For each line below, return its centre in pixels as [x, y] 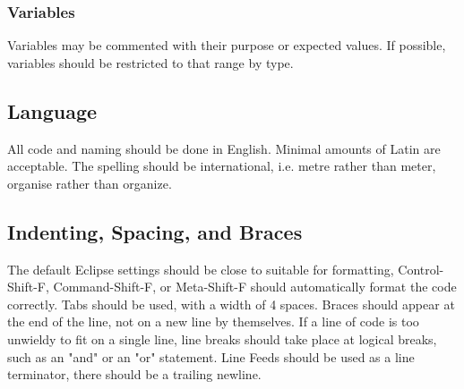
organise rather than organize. [90, 183]
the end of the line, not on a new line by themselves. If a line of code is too [213, 321]
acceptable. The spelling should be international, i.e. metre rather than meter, [222, 166]
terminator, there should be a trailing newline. [134, 374]
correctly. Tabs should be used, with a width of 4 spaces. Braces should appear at [231, 304]
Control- [421, 269]
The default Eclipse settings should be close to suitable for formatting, [201, 269]
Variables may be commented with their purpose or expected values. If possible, [227, 45]
